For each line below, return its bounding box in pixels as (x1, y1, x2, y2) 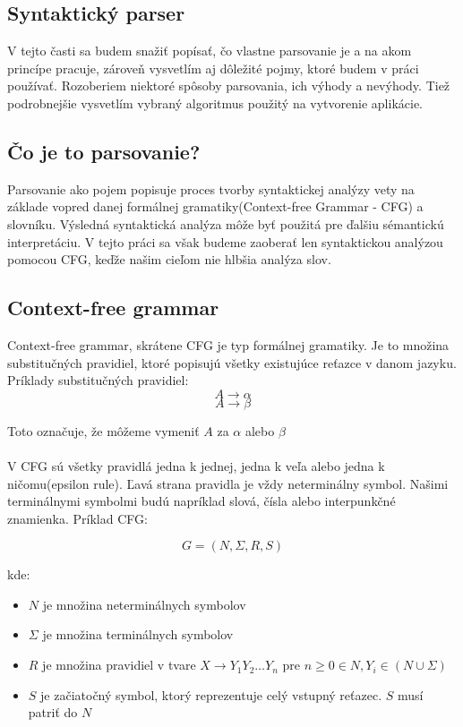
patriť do (28, 703, 78, 722)
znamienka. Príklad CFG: (7, 509, 148, 527)
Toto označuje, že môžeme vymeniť (7, 421, 200, 440)
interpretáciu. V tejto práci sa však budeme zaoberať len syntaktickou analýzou (7, 232, 443, 251)
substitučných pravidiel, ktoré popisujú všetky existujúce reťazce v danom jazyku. (7, 353, 457, 372)
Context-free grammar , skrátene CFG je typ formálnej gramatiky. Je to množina (7, 335, 450, 354)
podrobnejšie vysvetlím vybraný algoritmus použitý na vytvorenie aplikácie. (7, 93, 424, 112)
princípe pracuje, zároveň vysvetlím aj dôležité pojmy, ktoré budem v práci (7, 58, 419, 77)
